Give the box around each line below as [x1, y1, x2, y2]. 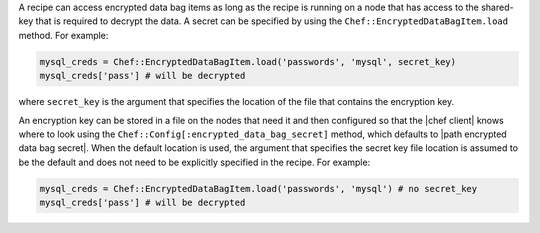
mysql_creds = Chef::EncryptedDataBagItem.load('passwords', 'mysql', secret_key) [39, 56, 457, 67]
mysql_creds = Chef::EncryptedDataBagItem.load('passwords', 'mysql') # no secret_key [39, 183, 478, 194]
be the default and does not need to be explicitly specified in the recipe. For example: [18, 156, 371, 168]
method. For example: [18, 29, 109, 41]
